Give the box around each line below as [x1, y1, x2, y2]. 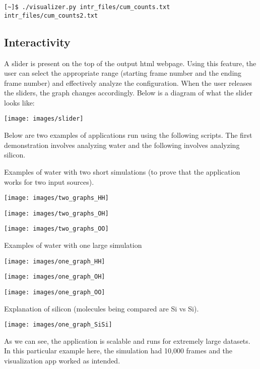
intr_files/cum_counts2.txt [4, 12, 98, 19]
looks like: [4, 97, 35, 108]
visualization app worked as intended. [4, 355, 120, 366]
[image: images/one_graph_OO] [4, 288, 105, 296]
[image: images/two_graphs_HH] [4, 194, 109, 202]
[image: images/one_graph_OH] [4, 273, 105, 281]
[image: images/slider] [4, 115, 84, 123]
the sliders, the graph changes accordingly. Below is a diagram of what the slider [4, 87, 253, 98]
